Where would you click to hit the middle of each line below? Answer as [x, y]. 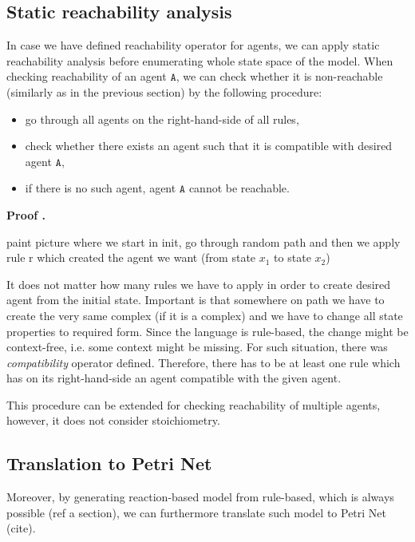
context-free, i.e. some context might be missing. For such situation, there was [197, 347]
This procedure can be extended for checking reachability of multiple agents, [194, 404]
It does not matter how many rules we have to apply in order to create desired [199, 284]
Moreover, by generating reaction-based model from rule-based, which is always [200, 497]
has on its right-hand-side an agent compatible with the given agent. [174, 378]
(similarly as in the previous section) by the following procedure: [164, 91]
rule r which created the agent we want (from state [131, 257]
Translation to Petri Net [109, 463]
